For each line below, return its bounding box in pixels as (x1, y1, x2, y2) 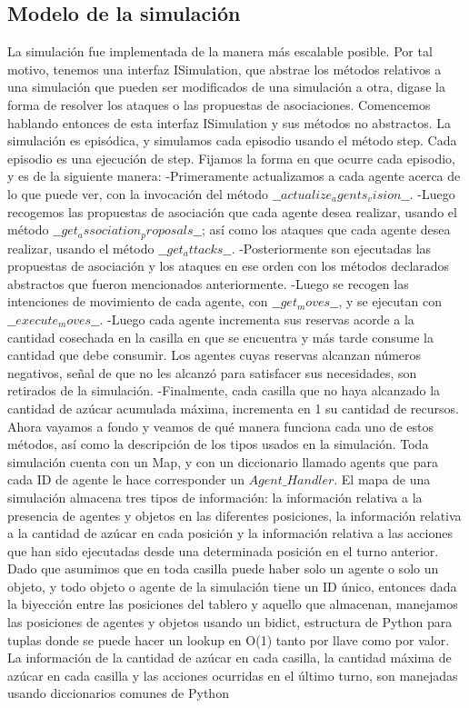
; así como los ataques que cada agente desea (201, 220, 451, 239)
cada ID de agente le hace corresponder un (7, 470, 244, 489)
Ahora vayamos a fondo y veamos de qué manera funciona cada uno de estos (7, 416, 434, 435)
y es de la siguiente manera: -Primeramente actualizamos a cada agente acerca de (7, 166, 461, 185)
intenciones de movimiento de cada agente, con (7, 292, 268, 311)
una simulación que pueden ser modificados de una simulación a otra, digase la (7, 77, 445, 96)
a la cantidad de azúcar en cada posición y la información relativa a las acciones (7, 524, 453, 543)
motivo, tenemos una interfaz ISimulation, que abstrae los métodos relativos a (7, 59, 442, 78)
